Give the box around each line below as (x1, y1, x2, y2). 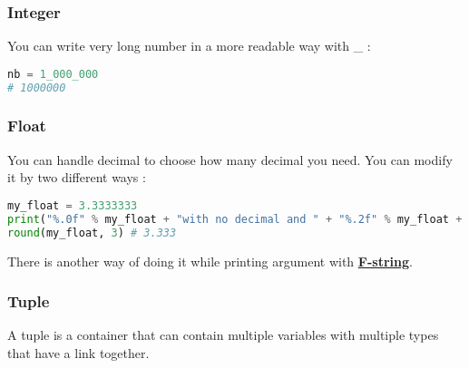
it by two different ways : (7, 168, 146, 187)
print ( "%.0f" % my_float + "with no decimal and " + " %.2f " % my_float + (7, 212, 463, 226)
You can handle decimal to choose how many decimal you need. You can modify (7, 150, 453, 169)
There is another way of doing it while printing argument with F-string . (7, 251, 413, 270)
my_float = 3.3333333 (7, 199, 138, 212)
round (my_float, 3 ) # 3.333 (7, 226, 177, 239)
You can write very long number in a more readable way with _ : (7, 36, 371, 55)
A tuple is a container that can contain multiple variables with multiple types (7, 325, 439, 344)
